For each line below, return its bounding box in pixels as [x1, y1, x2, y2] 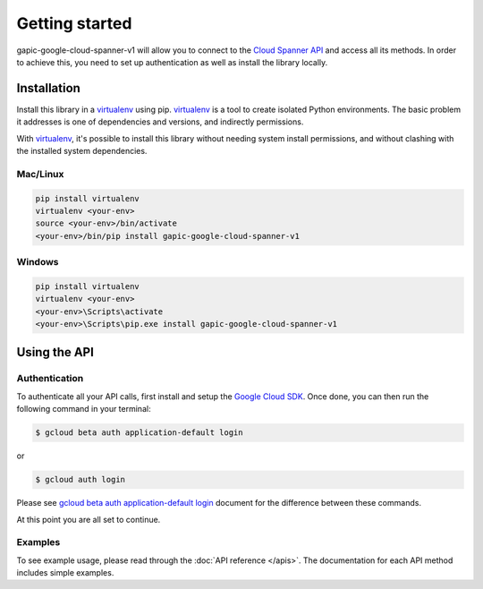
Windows [16, 256, 59, 269]
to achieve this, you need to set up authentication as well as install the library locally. [16, 56, 328, 67]
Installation [16, 81, 80, 96]
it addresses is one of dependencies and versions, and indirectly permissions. [16, 116, 304, 127]
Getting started [16, 13, 132, 33]
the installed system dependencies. [16, 146, 148, 157]
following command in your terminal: [16, 404, 151, 414]
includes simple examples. [16, 568, 114, 578]
